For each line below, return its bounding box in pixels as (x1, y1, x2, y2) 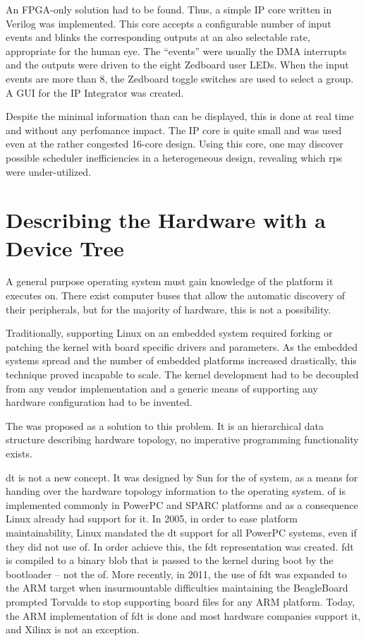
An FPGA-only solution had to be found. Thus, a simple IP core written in (6, 2, 332, 16)
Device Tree (6, 233, 124, 262)
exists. (6, 445, 32, 460)
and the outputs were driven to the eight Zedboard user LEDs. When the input (6, 57, 349, 72)
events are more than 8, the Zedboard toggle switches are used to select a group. (6, 71, 354, 85)
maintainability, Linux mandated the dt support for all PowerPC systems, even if (6, 525, 357, 539)
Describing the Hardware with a (6, 205, 326, 234)
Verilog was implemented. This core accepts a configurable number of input (6, 16, 331, 30)
